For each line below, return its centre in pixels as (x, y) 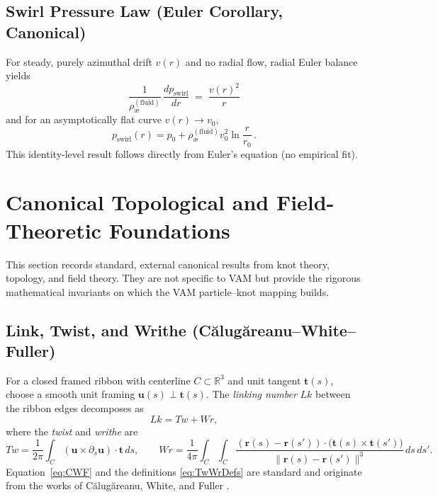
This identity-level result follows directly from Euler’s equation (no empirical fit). (182, 153)
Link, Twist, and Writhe (96, 330)
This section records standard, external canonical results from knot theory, (168, 264)
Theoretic (54, 230)
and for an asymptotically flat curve (84, 119)
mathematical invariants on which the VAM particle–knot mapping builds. (168, 291)
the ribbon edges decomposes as (75, 408)
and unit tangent (264, 380)
